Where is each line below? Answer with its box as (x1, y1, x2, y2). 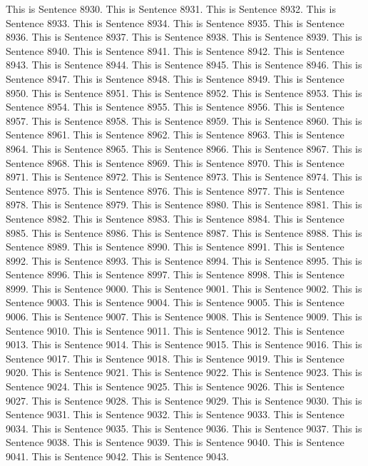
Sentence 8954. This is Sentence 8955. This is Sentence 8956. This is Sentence (6, 99, 344, 114)
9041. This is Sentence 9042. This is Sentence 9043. (6, 449, 229, 463)
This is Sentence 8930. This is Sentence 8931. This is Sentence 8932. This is (6, 1, 336, 16)
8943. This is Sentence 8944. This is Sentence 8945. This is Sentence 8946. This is (6, 57, 362, 72)
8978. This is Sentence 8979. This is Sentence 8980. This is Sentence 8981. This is (6, 197, 362, 212)
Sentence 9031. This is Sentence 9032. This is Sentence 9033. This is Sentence (6, 407, 344, 422)
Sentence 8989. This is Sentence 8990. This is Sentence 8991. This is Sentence (6, 239, 344, 254)
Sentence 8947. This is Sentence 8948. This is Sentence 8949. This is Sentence (6, 71, 344, 86)
